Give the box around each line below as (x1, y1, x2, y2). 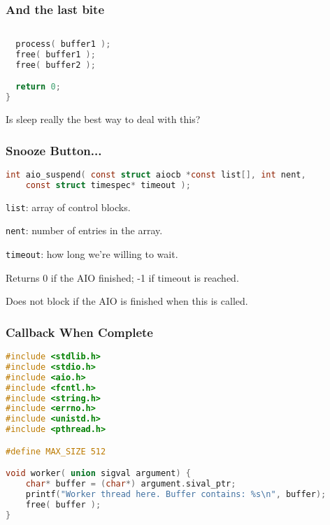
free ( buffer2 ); (15, 59, 96, 70)
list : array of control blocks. (6, 199, 131, 214)
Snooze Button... (6, 141, 102, 159)
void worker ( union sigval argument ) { (6, 468, 191, 479)
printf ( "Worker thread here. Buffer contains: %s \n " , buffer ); (25, 489, 327, 499)
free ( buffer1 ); (15, 49, 96, 59)
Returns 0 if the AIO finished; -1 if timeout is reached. (6, 270, 239, 285)
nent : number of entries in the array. (6, 223, 163, 238)
